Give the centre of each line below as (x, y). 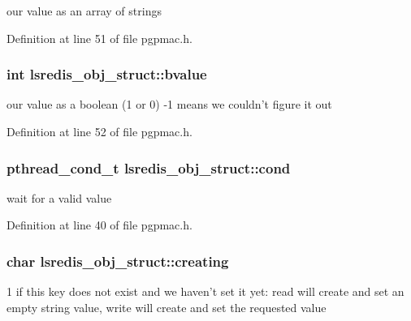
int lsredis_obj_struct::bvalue (107, 74)
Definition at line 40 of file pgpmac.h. (100, 225)
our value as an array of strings (84, 11)
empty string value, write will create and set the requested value (167, 307)
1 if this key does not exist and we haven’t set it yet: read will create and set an (205, 291)
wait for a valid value (59, 197)
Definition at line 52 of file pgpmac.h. (100, 131)
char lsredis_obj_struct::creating (118, 261)
